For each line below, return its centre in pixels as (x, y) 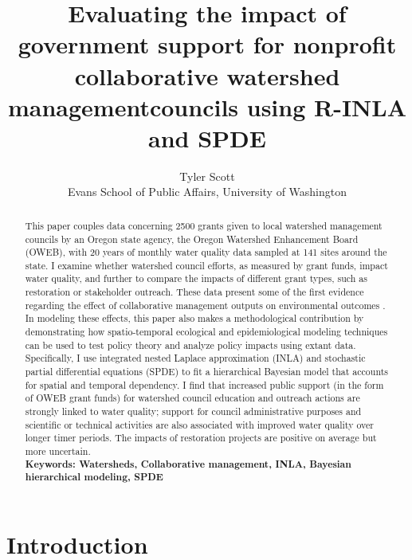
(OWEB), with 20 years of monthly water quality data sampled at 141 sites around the (206, 252)
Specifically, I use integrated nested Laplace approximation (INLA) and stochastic (195, 358)
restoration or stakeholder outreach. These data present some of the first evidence (194, 292)
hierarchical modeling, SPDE (94, 477)
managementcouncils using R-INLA (207, 106)
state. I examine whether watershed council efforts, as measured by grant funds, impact (206, 265)
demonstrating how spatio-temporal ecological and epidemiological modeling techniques (206, 332)
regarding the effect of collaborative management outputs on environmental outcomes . (205, 305)
